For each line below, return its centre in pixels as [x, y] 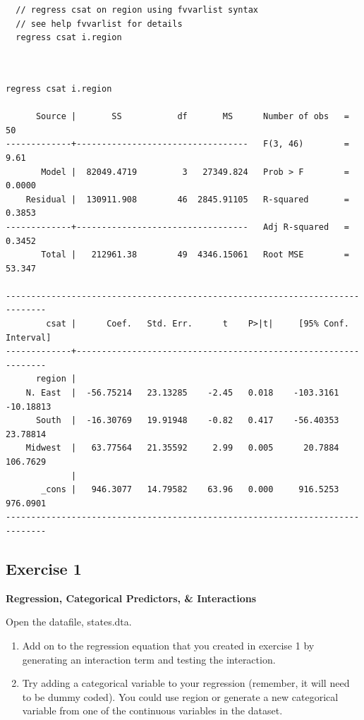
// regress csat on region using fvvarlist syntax [137, 10]
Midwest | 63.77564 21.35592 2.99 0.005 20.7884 [182, 448]
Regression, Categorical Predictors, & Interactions [131, 598]
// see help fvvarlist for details [99, 24]
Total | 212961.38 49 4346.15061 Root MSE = [195, 255]
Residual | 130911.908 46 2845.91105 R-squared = [187, 199]
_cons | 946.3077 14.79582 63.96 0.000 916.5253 [190, 490]
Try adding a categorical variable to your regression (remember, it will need [186, 683]
